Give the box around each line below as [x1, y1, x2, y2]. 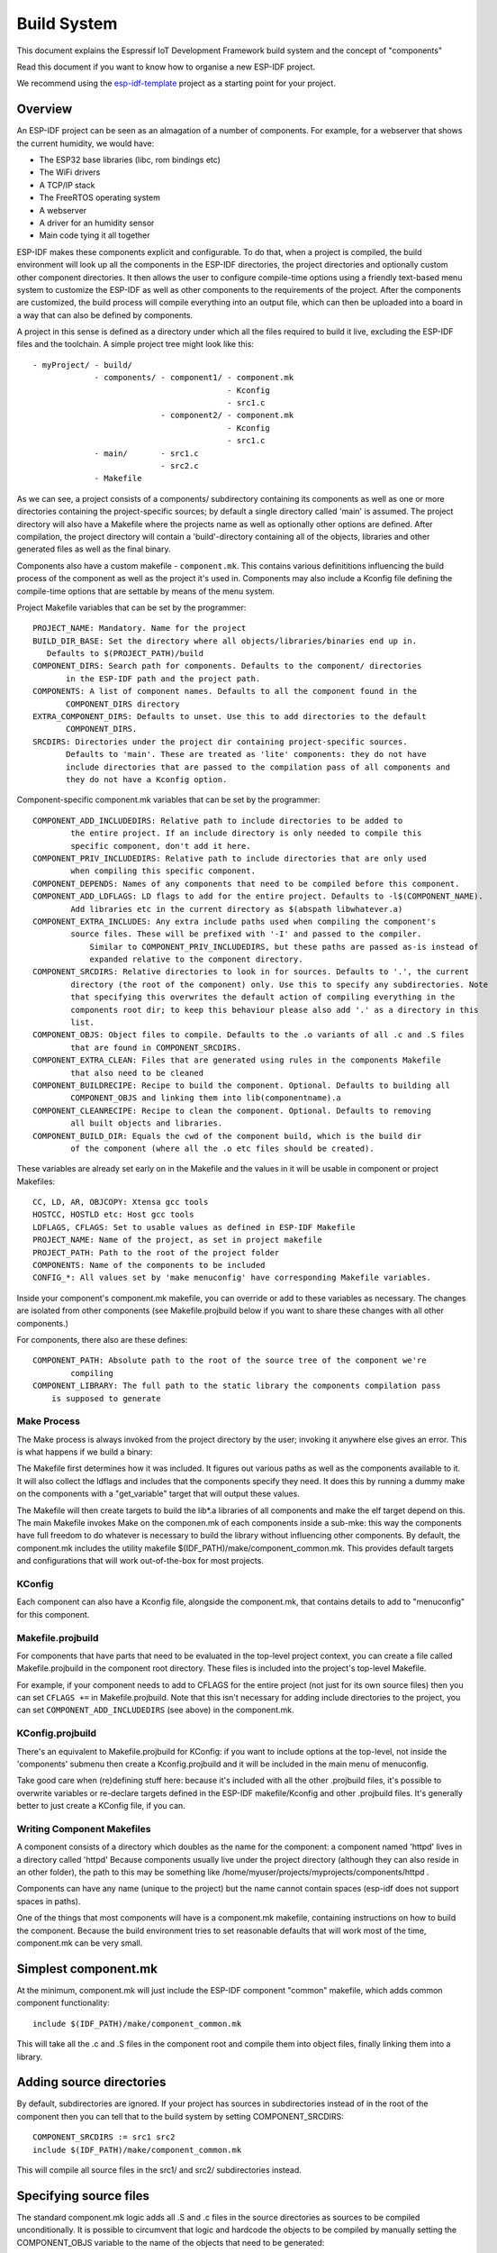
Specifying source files [16, 2188, 150, 2203]
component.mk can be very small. [16, 1938, 143, 1948]
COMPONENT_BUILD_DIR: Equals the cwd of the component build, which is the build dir [32, 1131, 422, 1141]
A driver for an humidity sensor [39, 217, 155, 228]
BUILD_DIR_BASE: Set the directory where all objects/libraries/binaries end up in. [32, 635, 418, 646]
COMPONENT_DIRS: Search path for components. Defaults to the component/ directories [32, 661, 422, 671]
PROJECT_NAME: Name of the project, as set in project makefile [32, 1235, 323, 1245]
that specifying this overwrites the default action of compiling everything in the [70, 992, 456, 1002]
